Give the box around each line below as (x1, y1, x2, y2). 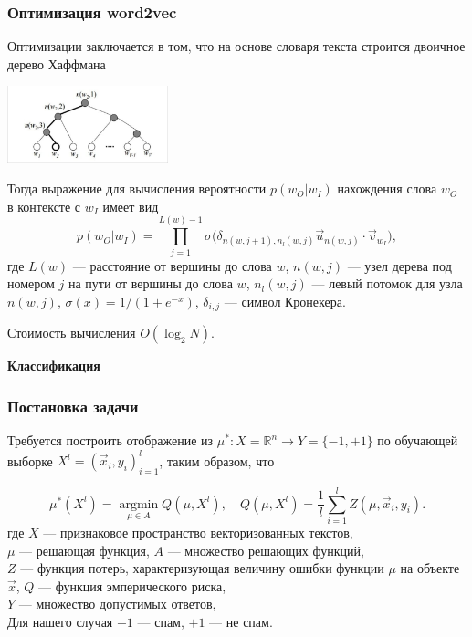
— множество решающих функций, (167, 540, 364, 559)
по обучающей (377, 431, 458, 449)
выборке (7, 451, 53, 470)
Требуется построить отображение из (7, 431, 214, 449)
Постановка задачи (7, 394, 139, 417)
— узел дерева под (347, 256, 452, 275)
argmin (119, 497, 159, 511)
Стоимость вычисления (7, 323, 136, 342)
